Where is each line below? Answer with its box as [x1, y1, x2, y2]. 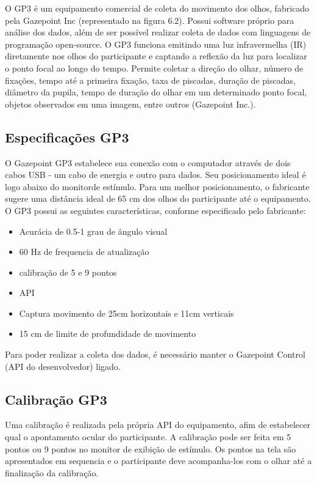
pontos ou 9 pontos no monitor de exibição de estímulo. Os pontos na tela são [5, 442, 296, 455]
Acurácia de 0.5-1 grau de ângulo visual [19, 224, 168, 237]
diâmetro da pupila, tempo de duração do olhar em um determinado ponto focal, [5, 86, 307, 98]
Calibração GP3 [5, 389, 107, 408]
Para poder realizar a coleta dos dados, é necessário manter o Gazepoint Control [5, 348, 305, 361]
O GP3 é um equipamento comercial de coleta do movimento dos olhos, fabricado [5, 2, 310, 14]
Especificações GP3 [5, 127, 129, 146]
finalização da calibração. [5, 466, 99, 479]
